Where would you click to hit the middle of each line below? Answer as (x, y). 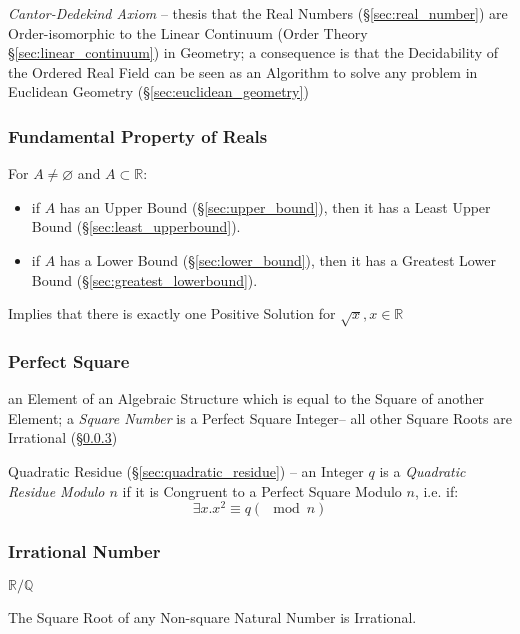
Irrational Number (84, 551)
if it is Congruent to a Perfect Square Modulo (262, 490)
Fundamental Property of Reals (138, 135)
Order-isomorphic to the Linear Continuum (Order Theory (188, 32)
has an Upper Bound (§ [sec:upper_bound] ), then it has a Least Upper (275, 206)
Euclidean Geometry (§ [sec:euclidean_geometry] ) (158, 91)
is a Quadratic (422, 470)
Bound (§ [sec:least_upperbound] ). (136, 226)
